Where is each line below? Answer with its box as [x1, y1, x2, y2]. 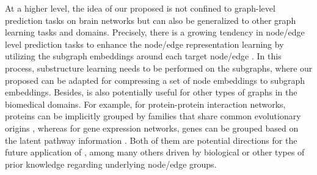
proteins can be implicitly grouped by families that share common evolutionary [5, 110, 301, 122]
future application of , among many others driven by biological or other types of [5, 146, 305, 158]
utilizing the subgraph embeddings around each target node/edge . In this [5, 50, 282, 62]
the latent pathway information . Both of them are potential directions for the [5, 133, 297, 146]
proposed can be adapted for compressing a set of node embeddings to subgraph [5, 73, 305, 86]
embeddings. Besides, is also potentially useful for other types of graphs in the [5, 86, 297, 99]
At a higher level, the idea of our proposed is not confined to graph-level [5, 2, 275, 14]
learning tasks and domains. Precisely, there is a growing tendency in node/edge [5, 26, 305, 39]
